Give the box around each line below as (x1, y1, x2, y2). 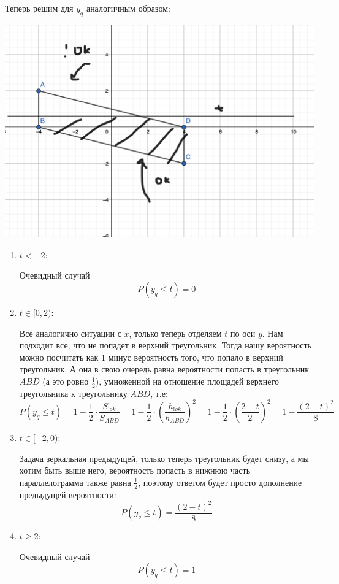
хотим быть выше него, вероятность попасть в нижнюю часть (19, 464, 251, 477)
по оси (230, 326, 256, 339)
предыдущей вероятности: (19, 488, 116, 501)
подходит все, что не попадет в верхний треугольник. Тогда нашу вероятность (19, 339, 311, 352)
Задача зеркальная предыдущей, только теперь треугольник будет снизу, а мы (19, 451, 309, 464)
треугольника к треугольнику (19, 386, 128, 399)
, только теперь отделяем (129, 326, 222, 339)
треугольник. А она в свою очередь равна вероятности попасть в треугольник (19, 363, 310, 375)
